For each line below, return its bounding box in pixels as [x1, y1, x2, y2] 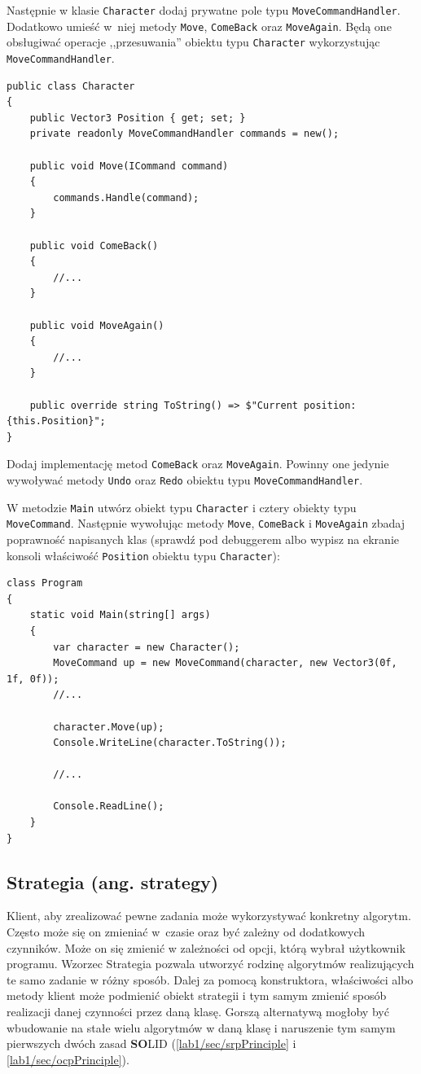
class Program [7, 577, 83, 590]
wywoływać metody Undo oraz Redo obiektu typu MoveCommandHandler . [7, 471, 363, 488]
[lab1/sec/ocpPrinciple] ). [7, 1050, 129, 1067]
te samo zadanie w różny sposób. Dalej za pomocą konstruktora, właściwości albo [7, 971, 414, 988]
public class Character [7, 80, 135, 92]
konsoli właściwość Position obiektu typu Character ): [7, 546, 280, 563]
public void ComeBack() [29, 239, 159, 252]
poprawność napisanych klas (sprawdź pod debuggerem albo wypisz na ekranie [7, 530, 400, 547]
